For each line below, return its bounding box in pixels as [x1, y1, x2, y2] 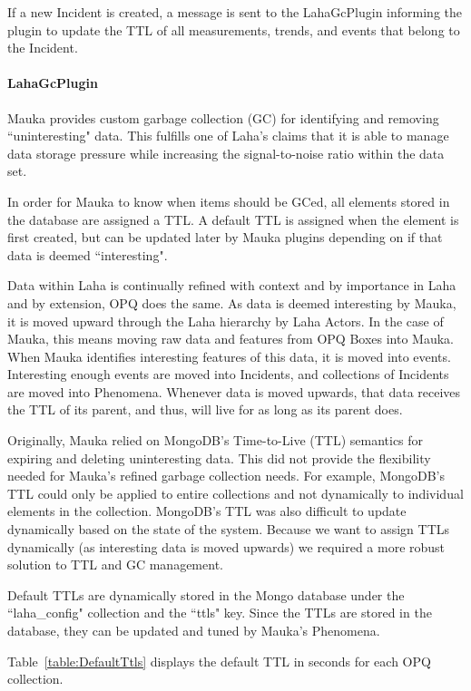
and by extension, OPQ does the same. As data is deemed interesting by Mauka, [7, 293, 456, 312]
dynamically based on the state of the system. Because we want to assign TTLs [7, 520, 450, 539]
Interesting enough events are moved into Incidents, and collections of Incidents [7, 365, 449, 384]
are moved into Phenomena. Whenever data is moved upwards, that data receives [7, 382, 461, 401]
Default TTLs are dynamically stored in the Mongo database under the [7, 585, 405, 604]
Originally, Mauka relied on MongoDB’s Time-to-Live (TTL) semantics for [7, 431, 424, 450]
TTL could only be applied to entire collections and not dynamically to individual [7, 483, 464, 502]
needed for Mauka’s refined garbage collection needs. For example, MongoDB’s [7, 466, 446, 485]
